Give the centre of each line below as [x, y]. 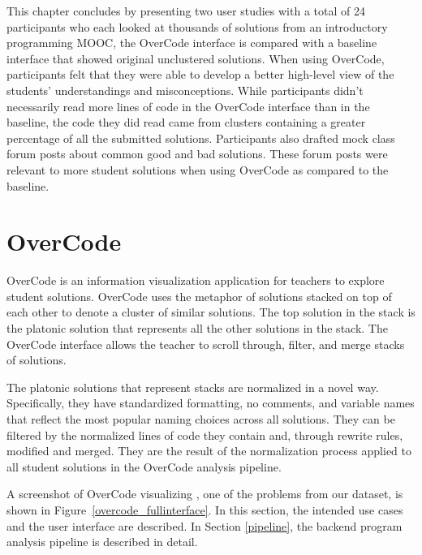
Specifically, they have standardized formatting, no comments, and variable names [211, 403]
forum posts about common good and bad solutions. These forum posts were [197, 154]
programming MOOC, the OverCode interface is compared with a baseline [192, 43]
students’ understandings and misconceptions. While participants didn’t [185, 90]
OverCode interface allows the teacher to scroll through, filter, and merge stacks [206, 344]
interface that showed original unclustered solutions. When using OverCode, [196, 58]
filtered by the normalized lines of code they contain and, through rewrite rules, [205, 435]
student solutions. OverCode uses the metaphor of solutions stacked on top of [199, 296]
